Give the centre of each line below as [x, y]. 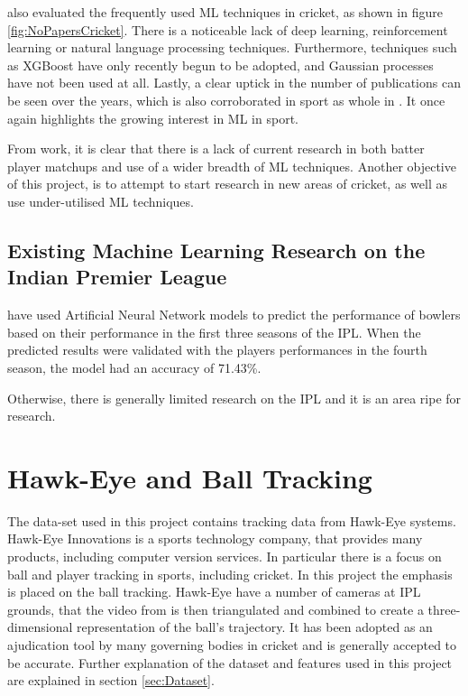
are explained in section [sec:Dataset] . [111, 680]
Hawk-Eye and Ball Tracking [190, 477]
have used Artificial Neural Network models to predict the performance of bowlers [234, 315]
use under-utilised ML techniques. [101, 201]
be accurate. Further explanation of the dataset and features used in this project [230, 662]
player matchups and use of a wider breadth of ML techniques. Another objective [232, 166]
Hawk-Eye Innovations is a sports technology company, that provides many [215, 538]
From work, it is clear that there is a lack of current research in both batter [216, 148]
